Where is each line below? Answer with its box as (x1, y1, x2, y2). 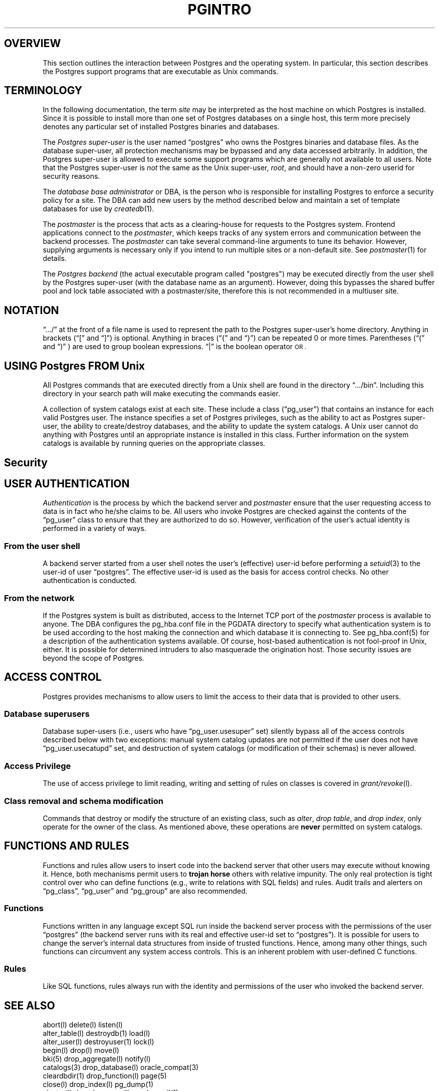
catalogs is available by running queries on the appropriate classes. (43, 439, 266, 448)
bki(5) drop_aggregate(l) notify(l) (43, 1054, 151, 1063)
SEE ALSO (4, 999, 55, 1012)
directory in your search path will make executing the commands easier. (43, 389, 280, 398)
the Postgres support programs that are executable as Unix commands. (43, 67, 279, 76)
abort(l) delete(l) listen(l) (43, 1020, 123, 1029)
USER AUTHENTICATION (4, 477, 130, 490)
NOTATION (4, 304, 59, 317)
